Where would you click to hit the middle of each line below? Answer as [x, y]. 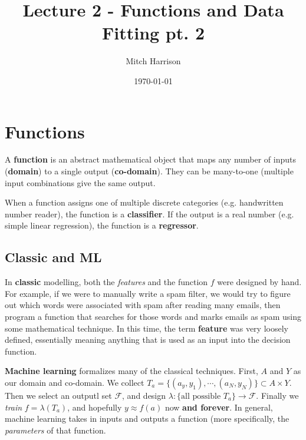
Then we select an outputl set [58, 395]
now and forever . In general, [219, 407]
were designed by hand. [259, 282]
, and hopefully [95, 407]
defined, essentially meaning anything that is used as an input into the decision [148, 340]
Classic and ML [53, 257]
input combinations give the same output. [80, 182]
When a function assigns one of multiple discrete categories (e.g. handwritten [144, 202]
